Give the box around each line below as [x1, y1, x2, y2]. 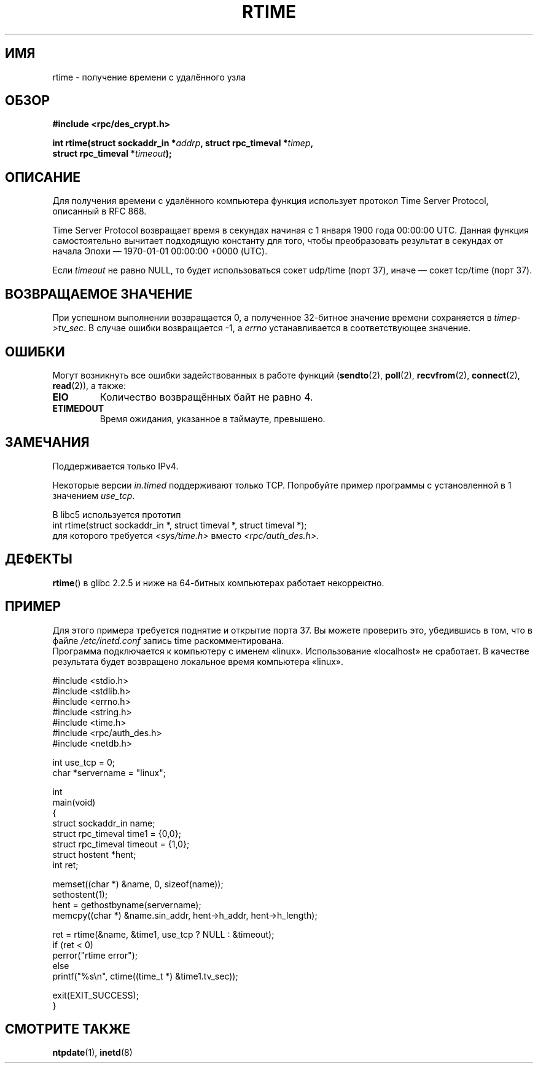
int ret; [52, 859, 79, 870]
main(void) [52, 796, 96, 807]
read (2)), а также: [52, 380, 127, 391]
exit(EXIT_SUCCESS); [52, 989, 139, 1000]
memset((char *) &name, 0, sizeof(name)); [52, 878, 224, 889]
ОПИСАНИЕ [5, 169, 80, 185]
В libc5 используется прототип [52, 509, 181, 520]
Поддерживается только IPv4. [52, 460, 179, 471]
